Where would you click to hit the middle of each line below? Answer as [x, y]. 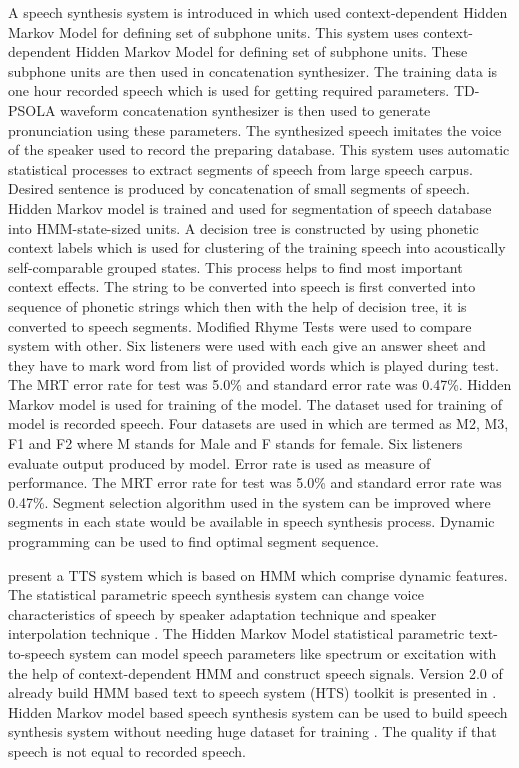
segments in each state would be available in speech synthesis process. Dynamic [251, 521]
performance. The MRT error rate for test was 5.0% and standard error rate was [255, 482]
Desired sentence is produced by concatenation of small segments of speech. [239, 188]
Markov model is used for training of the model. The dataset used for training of [255, 403]
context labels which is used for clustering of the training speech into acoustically [257, 247]
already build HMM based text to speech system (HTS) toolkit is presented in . [252, 692]
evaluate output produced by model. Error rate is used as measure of [219, 462]
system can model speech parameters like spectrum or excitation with [283, 653]
